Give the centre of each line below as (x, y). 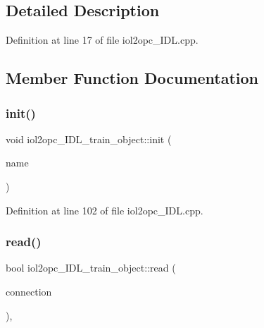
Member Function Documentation (132, 78)
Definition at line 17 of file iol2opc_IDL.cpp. (102, 40)
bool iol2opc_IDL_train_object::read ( (91, 268)
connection (29, 291)
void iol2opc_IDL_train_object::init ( (89, 139)
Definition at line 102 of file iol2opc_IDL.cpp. (105, 210)
